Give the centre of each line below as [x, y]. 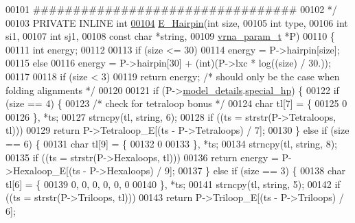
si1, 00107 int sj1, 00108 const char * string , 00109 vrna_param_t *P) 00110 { [170, 36]
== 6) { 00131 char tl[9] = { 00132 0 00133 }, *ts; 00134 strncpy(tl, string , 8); [171, 143]
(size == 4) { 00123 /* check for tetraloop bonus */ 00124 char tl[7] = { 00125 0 [176, 103]
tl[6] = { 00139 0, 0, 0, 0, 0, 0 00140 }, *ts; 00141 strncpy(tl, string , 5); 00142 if [173, 184]
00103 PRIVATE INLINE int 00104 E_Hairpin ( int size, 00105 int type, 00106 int [177, 22]
